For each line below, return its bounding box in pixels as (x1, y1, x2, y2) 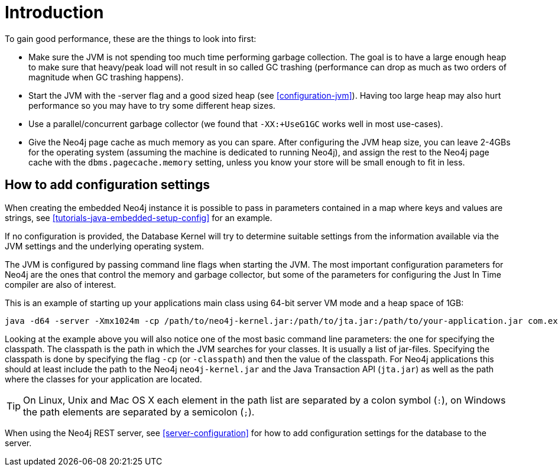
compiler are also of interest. (5, 279, 116, 290)
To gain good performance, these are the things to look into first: (5, 33, 257, 44)
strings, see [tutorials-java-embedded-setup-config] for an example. (5, 212, 272, 223)
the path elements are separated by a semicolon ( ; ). (23, 405, 255, 418)
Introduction (5, 2, 104, 22)
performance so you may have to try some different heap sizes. (28, 100, 275, 111)
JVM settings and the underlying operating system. (5, 241, 204, 251)
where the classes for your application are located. (5, 373, 202, 384)
